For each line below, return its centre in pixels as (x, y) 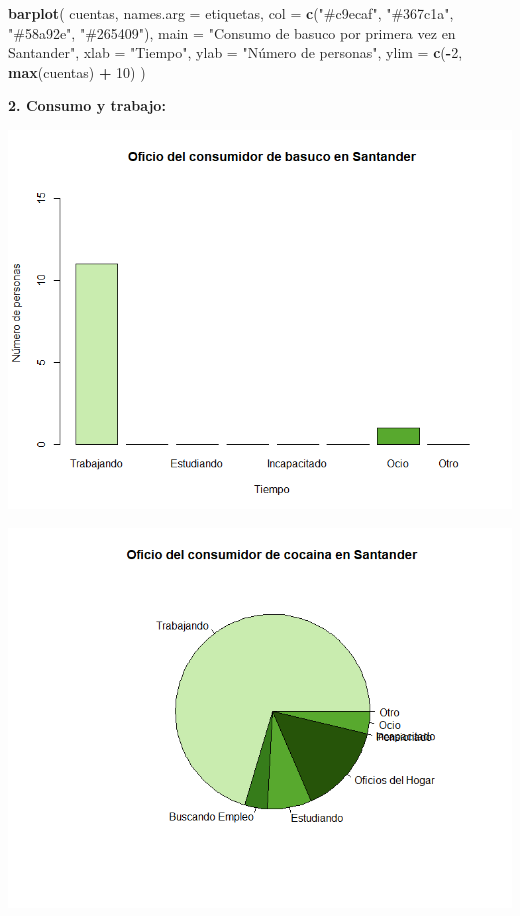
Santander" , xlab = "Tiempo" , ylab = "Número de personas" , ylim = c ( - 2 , (235, 52)
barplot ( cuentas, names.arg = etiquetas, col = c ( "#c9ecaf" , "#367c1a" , (231, 13)
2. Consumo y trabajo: (87, 105)
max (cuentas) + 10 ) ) (77, 71)
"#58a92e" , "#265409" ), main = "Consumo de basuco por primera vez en (232, 32)
